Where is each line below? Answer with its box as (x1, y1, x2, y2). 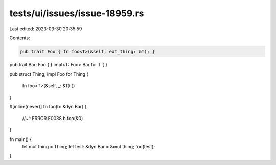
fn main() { (9, 136, 32, 143)
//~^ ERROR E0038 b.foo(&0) (22, 115, 83, 121)
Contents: (9, 35, 30, 41)
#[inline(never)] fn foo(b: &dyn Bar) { (9, 104, 87, 110)
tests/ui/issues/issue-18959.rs (9, 8, 144, 19)
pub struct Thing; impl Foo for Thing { (9, 71, 89, 77)
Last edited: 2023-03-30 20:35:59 (9, 26, 82, 32)
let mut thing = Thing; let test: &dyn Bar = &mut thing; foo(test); (22, 144, 155, 150)
